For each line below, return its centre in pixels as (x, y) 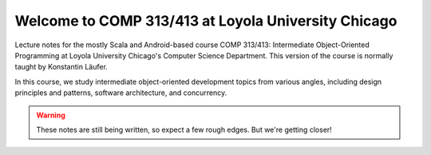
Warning (51, 115)
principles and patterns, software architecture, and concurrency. (121, 93)
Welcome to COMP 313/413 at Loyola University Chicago (206, 21)
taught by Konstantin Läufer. (61, 67)
